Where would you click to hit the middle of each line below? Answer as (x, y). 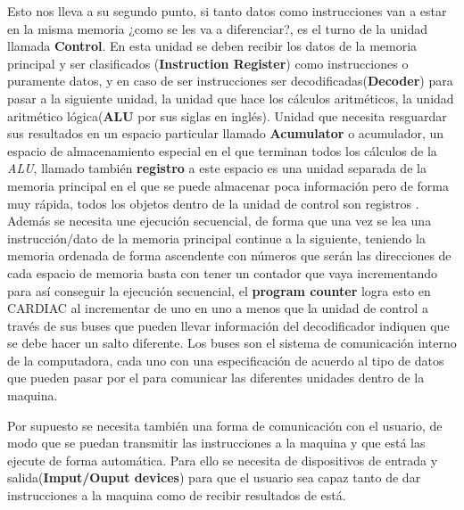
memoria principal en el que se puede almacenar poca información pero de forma (228, 185)
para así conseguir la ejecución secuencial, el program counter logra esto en (219, 290)
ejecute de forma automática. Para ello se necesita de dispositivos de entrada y (223, 460)
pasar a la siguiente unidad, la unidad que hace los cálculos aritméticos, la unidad (231, 98)
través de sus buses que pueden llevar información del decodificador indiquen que (228, 325)
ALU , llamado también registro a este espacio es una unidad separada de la (217, 168)
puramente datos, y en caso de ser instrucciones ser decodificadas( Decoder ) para (230, 81)
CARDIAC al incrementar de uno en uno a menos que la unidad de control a (218, 308)
